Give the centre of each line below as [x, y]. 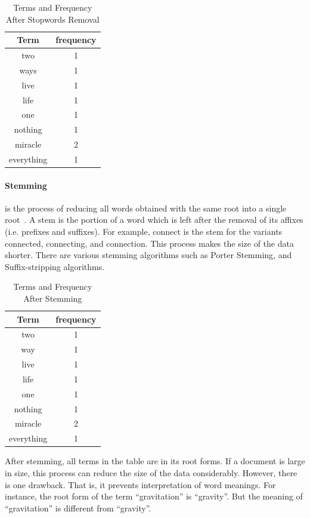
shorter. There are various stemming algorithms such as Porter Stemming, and [148, 255]
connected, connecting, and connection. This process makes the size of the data [149, 243]
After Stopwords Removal [52, 19]
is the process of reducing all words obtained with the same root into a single [146, 208]
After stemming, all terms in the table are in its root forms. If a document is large [155, 461]
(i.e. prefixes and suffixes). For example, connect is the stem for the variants [144, 232]
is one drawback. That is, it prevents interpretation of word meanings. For [140, 484]
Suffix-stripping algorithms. [55, 266]
